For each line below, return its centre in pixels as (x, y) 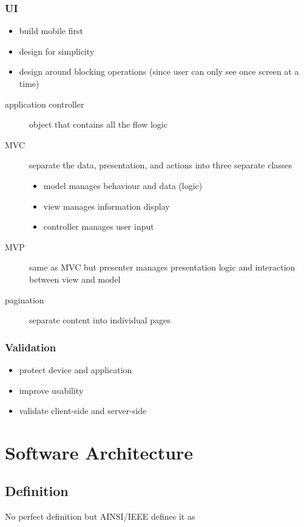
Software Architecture (99, 452)
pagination (25, 299)
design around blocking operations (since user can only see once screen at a (159, 71)
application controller (45, 104)
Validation (31, 347)
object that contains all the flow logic (98, 124)
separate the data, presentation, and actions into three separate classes (161, 165)
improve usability (51, 390)
